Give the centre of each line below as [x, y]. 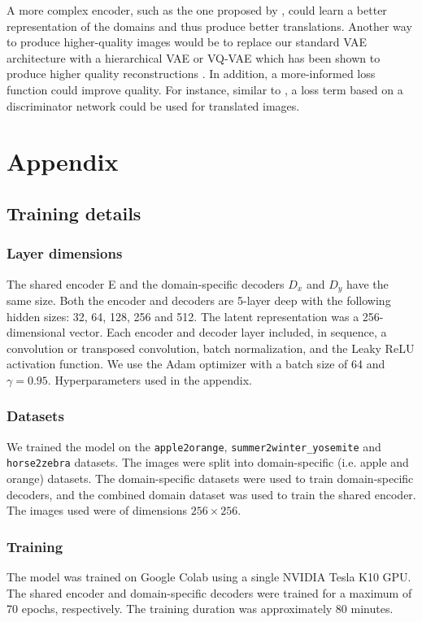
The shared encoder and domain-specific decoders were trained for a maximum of [209, 592]
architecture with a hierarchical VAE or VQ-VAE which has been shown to [194, 57]
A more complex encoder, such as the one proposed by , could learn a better [197, 10]
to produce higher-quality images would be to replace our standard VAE [187, 42]
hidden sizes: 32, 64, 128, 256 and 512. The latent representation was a [183, 316]
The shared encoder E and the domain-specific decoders [146, 283]
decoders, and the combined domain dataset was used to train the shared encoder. [211, 494]
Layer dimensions [65, 253]
